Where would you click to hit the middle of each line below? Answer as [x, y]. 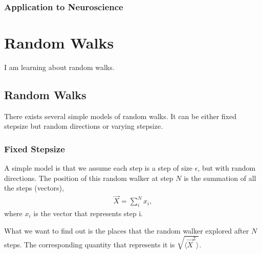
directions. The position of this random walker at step [89, 178]
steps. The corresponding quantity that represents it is [90, 244]
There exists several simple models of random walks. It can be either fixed [121, 116]
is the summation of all [220, 178]
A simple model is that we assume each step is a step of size [99, 168]
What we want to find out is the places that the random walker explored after [127, 230]
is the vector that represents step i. [88, 213]
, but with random [227, 168]
